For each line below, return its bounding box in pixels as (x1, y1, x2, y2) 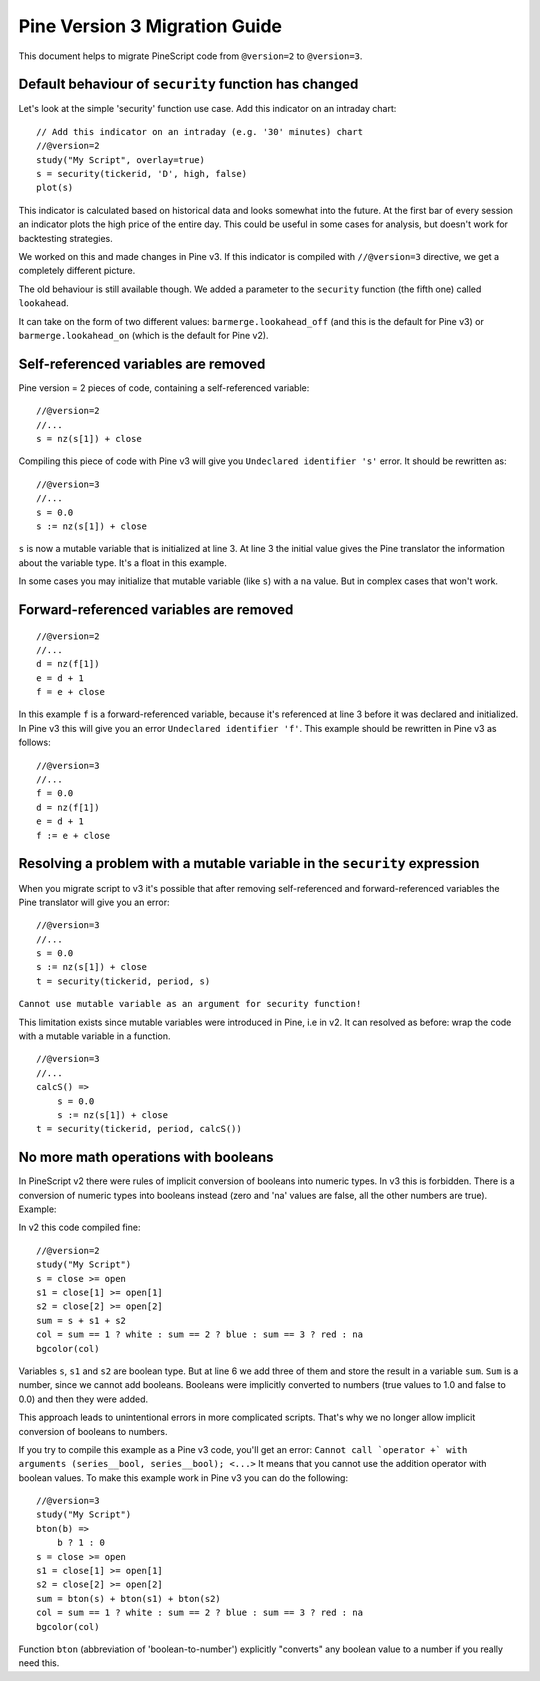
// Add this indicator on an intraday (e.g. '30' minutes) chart (36, 126, 364, 137)
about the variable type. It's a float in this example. (18, 556, 227, 569)
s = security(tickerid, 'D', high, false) (36, 168, 248, 180)
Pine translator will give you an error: (18, 896, 170, 908)
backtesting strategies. (18, 232, 114, 244)
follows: (18, 736, 51, 749)
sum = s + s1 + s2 (36, 1315, 127, 1326)
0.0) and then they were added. (18, 1393, 149, 1405)
